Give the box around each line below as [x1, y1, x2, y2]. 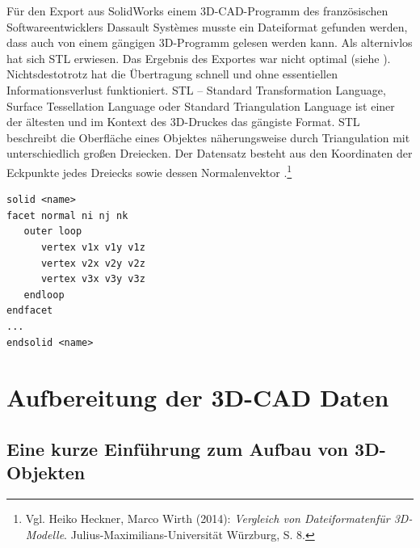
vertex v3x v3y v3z [40, 273, 145, 285]
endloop [23, 289, 65, 301]
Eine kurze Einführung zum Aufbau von [6, 436, 349, 461]
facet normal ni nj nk [6, 209, 128, 221]
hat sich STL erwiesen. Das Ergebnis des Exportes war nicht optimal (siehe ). [6, 49, 391, 66]
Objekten [6, 460, 86, 485]
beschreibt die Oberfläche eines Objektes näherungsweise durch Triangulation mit [6, 129, 410, 145]
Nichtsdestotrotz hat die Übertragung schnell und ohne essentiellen [6, 65, 338, 82]
